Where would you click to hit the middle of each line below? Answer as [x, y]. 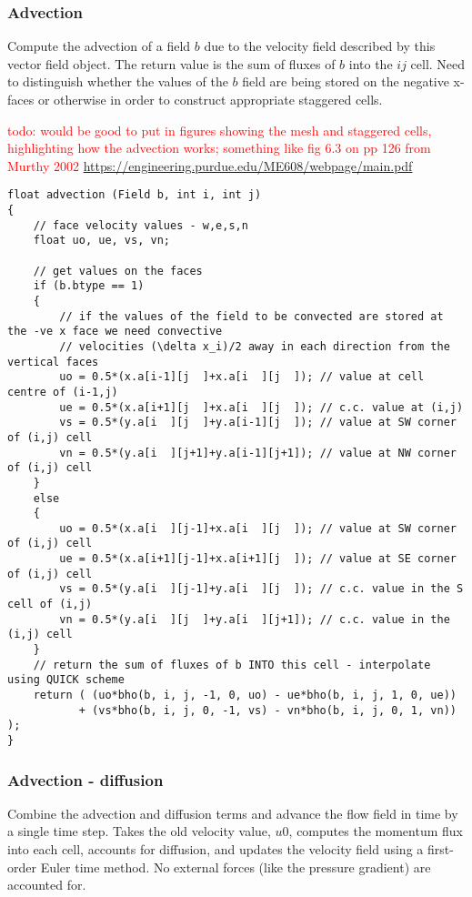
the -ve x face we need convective [115, 332]
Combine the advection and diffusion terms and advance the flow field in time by [233, 813]
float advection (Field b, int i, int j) [135, 195]
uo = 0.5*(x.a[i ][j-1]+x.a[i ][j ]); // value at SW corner [258, 528]
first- [440, 849]
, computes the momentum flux [376, 831]
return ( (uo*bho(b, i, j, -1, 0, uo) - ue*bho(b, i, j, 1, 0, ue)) [245, 695]
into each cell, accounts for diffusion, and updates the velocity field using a [216, 849]
